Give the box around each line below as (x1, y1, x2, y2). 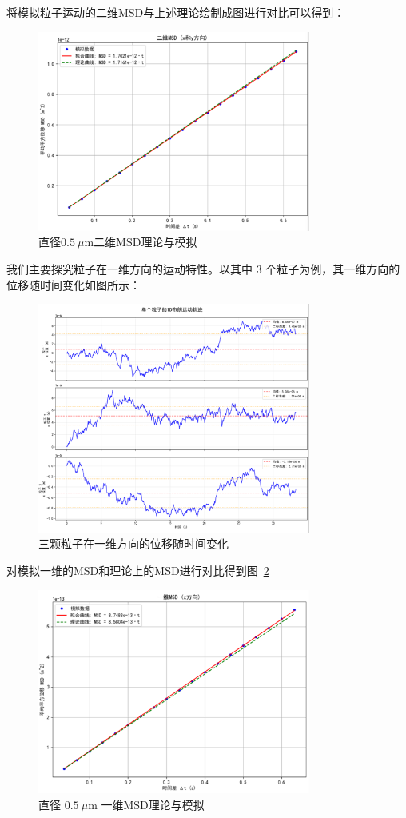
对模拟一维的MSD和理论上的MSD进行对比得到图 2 (6, 561, 269, 578)
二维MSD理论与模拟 (94, 233, 197, 250)
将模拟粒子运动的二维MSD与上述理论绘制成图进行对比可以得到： (6, 4, 345, 20)
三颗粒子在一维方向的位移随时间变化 (38, 535, 229, 552)
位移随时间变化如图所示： (6, 276, 141, 293)
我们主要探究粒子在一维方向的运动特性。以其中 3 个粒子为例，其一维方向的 (6, 260, 400, 277)
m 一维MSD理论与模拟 (88, 796, 205, 812)
